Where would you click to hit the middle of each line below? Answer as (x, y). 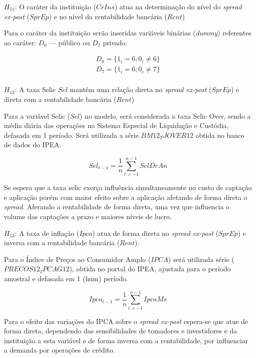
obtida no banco (220, 135)
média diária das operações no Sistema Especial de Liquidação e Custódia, (116, 125)
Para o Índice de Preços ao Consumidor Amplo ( (78, 259)
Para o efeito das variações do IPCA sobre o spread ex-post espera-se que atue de (126, 321)
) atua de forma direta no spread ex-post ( (155, 233)
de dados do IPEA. (33, 145)
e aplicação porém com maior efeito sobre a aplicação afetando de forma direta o (126, 197)
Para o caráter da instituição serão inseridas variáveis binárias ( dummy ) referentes (128, 33)
